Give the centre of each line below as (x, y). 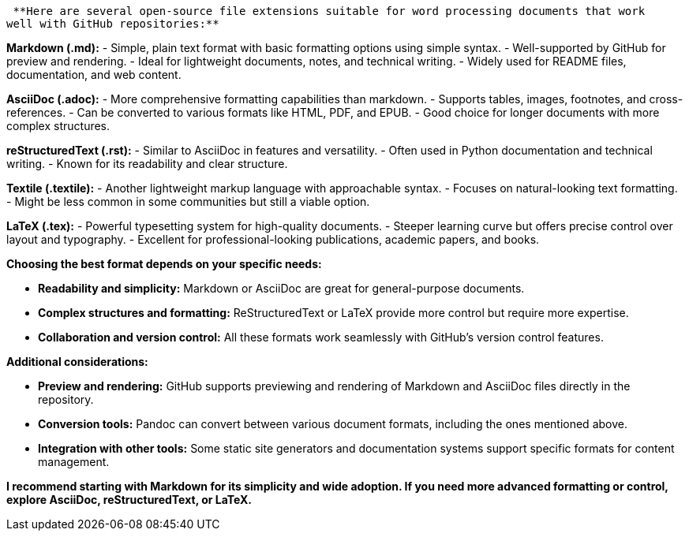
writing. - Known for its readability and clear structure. (147, 164)
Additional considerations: (77, 362)
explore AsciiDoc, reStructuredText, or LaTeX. (129, 500)
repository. (66, 399)
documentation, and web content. (94, 75)
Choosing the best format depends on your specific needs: (164, 264)
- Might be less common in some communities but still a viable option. (188, 201)
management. (74, 462)
